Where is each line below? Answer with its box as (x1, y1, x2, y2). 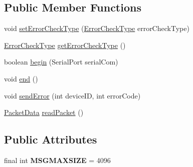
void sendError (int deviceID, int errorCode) (4, 90, 141, 100)
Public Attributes (4, 131, 97, 147)
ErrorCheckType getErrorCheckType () (4, 39, 126, 50)
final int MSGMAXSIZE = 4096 (4, 154, 111, 165)
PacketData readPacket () (4, 107, 84, 117)
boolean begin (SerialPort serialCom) (4, 56, 118, 67)
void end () (4, 73, 38, 83)
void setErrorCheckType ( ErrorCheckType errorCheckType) (4, 23, 189, 33)
